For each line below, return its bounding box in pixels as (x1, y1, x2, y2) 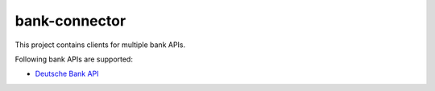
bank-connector (14, 12, 126, 30)
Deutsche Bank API (35, 69, 100, 79)
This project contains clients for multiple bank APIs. (14, 40, 186, 49)
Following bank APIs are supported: (14, 54, 133, 64)
